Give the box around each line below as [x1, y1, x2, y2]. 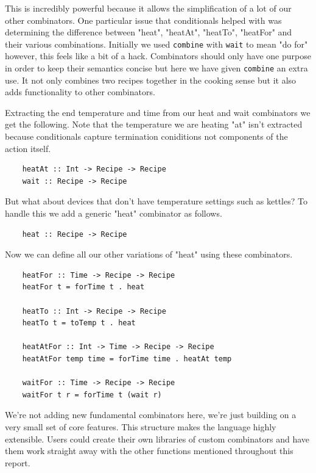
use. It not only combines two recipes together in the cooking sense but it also [5, 73, 297, 86]
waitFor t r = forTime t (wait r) [22, 390, 162, 399]
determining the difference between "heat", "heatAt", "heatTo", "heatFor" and [5, 26, 292, 38]
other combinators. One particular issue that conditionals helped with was [5, 13, 282, 26]
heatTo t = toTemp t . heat [22, 319, 136, 328]
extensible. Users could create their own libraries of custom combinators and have [5, 432, 309, 445]
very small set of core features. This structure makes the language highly [5, 420, 276, 433]
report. [5, 456, 30, 469]
